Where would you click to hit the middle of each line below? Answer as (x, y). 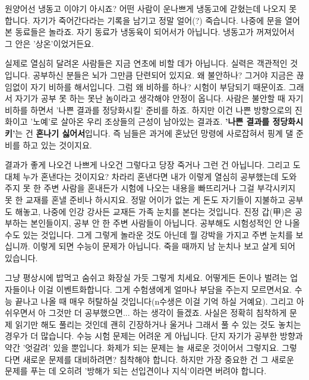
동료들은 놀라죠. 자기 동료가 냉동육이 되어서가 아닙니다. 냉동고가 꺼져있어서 (155, 32)
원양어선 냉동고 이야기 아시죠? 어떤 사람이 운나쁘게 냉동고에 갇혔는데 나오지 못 (151, 8)
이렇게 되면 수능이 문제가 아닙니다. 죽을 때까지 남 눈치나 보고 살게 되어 (164, 246)
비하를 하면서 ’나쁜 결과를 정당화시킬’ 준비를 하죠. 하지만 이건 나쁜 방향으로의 (149, 110)
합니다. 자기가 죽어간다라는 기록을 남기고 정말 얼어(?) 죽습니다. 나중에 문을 (144, 20)
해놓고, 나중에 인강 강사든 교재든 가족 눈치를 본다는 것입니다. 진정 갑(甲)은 (154, 211)
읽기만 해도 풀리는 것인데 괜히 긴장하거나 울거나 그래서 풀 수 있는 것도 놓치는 (158, 324)
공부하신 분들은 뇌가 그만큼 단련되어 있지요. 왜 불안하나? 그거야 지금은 (163, 75)
